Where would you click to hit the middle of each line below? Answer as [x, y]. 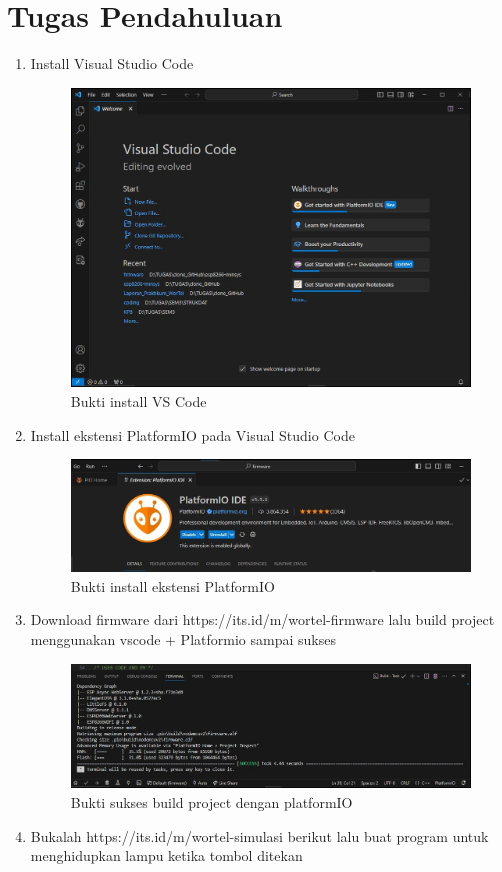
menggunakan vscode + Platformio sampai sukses [183, 638]
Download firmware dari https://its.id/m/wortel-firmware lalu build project [262, 619]
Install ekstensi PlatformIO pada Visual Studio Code [192, 434]
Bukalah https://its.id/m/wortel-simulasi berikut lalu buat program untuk [259, 835]
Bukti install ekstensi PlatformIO [172, 585]
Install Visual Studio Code [112, 63]
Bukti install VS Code [138, 401]
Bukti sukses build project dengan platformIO [211, 801]
